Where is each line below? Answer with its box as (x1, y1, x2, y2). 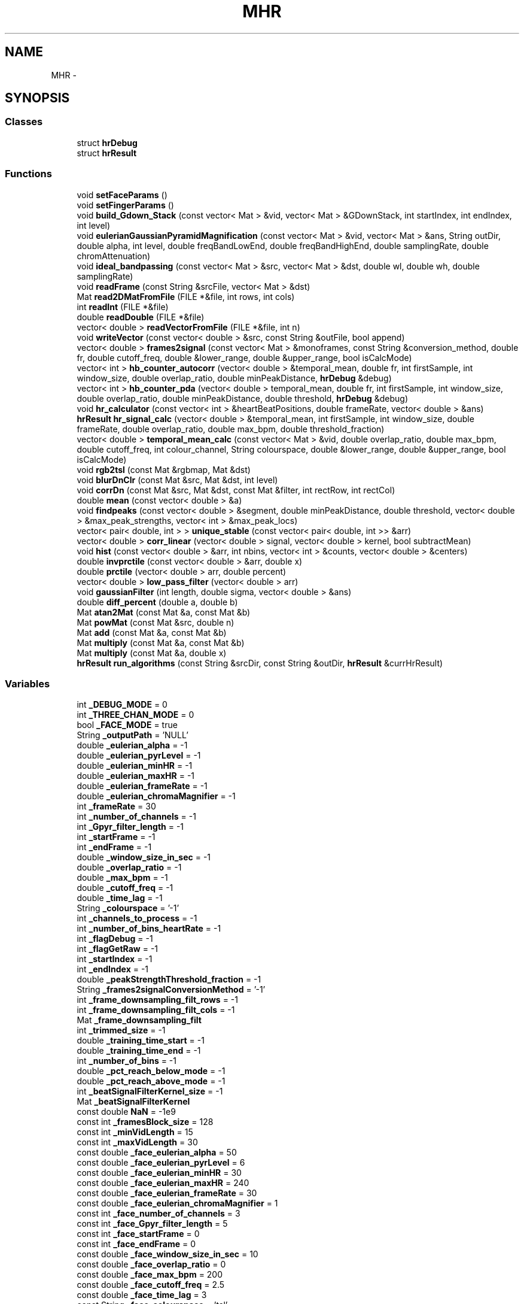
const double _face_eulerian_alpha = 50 (77, 1147, 237, 1158)
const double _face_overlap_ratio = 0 (77, 1259, 226, 1270)
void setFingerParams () (77, 199, 174, 210)
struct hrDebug (77, 137, 138, 148)
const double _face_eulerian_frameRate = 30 (77, 1188, 257, 1199)
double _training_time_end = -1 (77, 1045, 201, 1056)
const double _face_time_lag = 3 (77, 1290, 207, 1300)
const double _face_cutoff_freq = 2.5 (77, 1279, 225, 1290)
